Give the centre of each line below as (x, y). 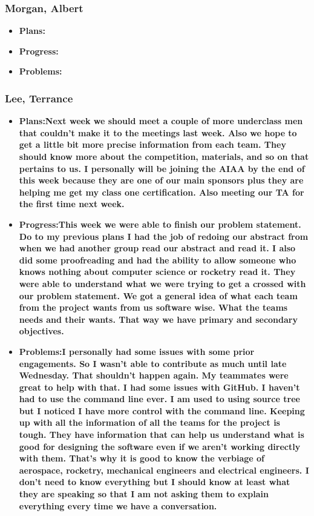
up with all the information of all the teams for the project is (149, 422)
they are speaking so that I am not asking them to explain (144, 494)
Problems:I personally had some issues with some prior (137, 351)
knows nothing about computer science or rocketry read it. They (157, 272)
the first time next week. (72, 204)
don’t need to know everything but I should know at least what (155, 482)
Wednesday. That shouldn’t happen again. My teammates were (154, 375)
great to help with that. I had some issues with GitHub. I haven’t (159, 387)
